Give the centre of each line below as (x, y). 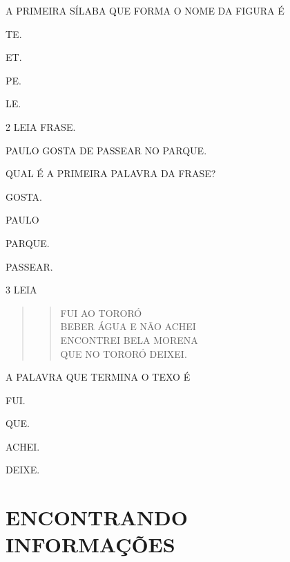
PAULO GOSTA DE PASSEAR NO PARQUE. (106, 150)
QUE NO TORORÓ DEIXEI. (124, 353)
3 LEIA (21, 290)
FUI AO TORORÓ (101, 312)
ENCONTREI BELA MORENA (129, 339)
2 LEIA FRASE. (41, 126)
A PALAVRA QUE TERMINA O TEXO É (98, 377)
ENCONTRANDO (97, 517)
